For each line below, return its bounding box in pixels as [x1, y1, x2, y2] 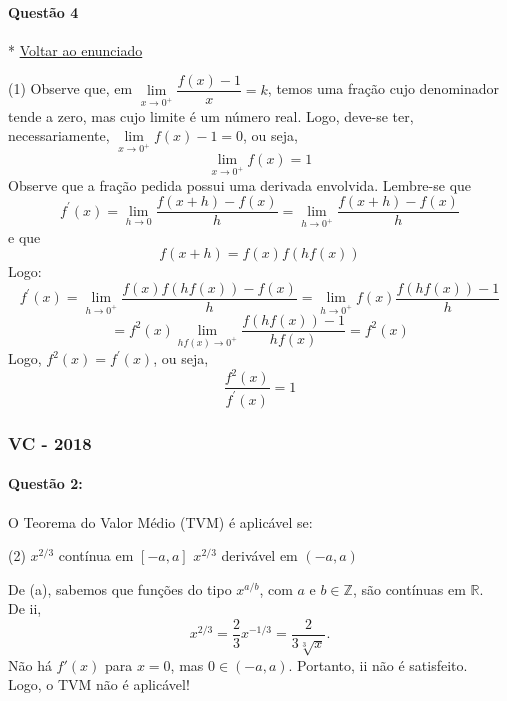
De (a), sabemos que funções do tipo [8, 578, 232, 599]
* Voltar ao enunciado [8, 39, 143, 60]
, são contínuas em [352, 578, 466, 599]
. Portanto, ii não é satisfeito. [288, 654, 468, 675]
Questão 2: [8, 473, 83, 494]
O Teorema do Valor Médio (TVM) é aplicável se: [8, 511, 313, 532]
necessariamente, [8, 125, 110, 146]
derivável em [221, 545, 298, 566]
